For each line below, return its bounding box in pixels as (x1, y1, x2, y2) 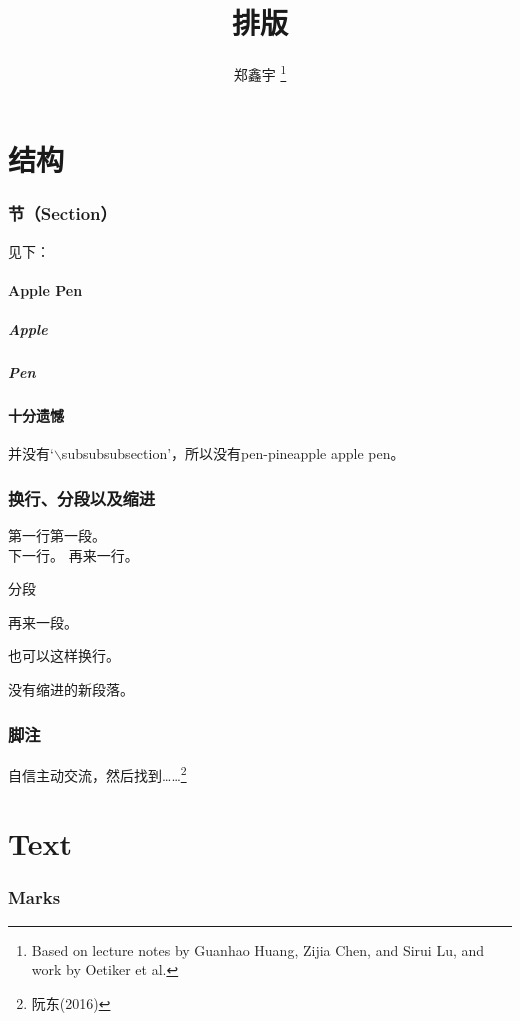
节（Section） (8, 201, 117, 226)
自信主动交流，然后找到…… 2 (8, 761, 187, 785)
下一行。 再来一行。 (8, 544, 139, 565)
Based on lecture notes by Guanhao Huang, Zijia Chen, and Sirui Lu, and (31, 939, 485, 960)
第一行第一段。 (8, 525, 106, 546)
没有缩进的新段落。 (8, 679, 134, 700)
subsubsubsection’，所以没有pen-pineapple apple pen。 (61, 443, 405, 464)
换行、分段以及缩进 (8, 485, 156, 510)
